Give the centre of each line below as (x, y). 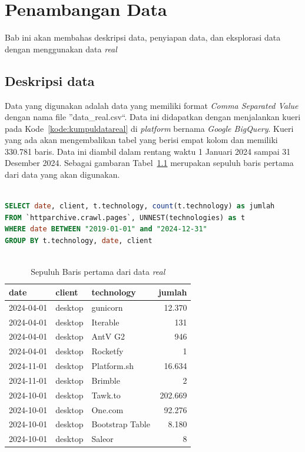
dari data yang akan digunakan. (62, 175)
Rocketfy (107, 351)
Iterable (105, 322)
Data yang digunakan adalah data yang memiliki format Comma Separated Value (152, 105)
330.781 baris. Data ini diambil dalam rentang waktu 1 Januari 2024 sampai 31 (148, 151)
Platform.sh (112, 366)
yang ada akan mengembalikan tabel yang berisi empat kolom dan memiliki (141, 140)
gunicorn (107, 307)
